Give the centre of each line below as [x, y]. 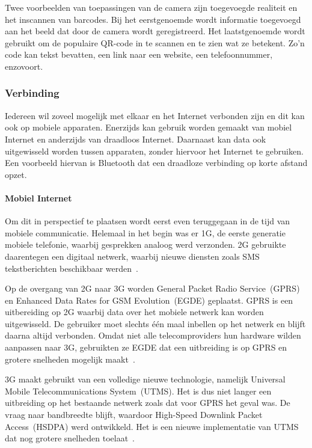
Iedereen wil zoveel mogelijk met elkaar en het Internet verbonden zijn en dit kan [155, 115]
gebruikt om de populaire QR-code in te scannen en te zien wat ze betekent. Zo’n [155, 42]
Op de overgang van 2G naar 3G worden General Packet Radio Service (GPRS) [152, 288]
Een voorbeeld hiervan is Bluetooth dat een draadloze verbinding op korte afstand [156, 163]
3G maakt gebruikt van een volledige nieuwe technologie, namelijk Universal [145, 379]
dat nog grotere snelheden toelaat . [70, 438]
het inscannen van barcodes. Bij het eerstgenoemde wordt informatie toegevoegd [153, 19]
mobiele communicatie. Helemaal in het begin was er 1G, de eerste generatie [145, 232]
